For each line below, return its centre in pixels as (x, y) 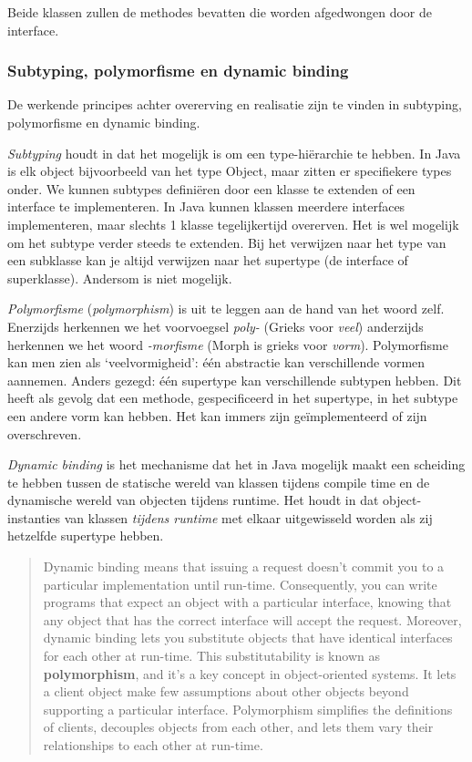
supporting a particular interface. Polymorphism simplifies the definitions (248, 709)
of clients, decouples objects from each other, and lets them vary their (238, 727)
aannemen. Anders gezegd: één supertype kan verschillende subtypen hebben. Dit (235, 380)
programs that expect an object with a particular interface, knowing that (247, 602)
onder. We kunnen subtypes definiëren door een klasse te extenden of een (211, 188)
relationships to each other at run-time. (153, 745)
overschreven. (45, 433)
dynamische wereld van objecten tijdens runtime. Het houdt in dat (193, 500)
